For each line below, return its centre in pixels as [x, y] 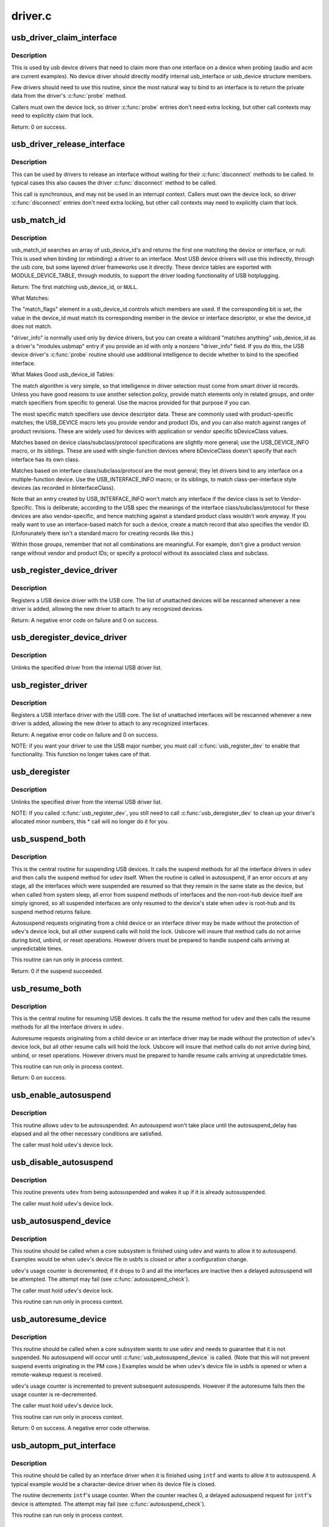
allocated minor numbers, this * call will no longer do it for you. [90, 822]
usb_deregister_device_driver [69, 637]
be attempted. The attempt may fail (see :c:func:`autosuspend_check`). [101, 1279]
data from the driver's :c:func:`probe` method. [69, 96]
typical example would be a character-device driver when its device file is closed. [114, 1484]
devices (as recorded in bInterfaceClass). [63, 487]
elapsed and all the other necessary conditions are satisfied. [87, 1134]
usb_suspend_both [48, 839]
